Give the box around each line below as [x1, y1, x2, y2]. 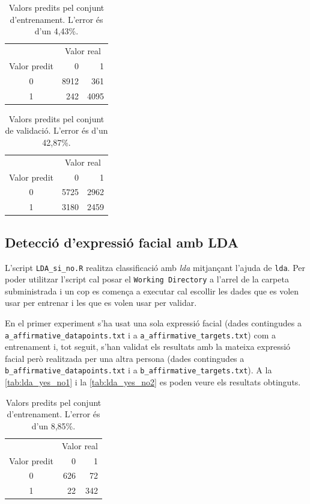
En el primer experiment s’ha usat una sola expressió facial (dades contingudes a [5, 317, 302, 329]
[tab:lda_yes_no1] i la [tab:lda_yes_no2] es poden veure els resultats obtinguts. [5, 376, 301, 388]
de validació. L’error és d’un [5, 124, 108, 137]
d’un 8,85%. [31, 419, 76, 432]
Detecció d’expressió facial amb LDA [5, 232, 239, 251]
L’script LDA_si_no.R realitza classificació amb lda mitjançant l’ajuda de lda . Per [5, 261, 306, 273]
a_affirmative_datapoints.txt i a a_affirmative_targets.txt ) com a [5, 328, 276, 341]
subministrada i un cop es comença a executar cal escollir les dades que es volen [5, 284, 299, 297]
